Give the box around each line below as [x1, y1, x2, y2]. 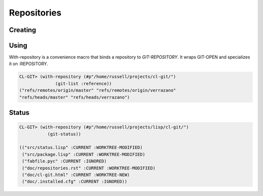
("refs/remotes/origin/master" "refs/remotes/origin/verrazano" [19, 88, 176, 93]
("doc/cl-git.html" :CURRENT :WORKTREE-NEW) [22, 172, 130, 178]
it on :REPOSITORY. [9, 61, 48, 67]
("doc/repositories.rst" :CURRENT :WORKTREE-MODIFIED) [22, 165, 156, 171]
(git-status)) [47, 131, 81, 137]
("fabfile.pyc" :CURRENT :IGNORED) [22, 159, 107, 164]
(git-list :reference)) [55, 81, 112, 86]
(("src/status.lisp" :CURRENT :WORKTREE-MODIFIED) [19, 145, 143, 150]
